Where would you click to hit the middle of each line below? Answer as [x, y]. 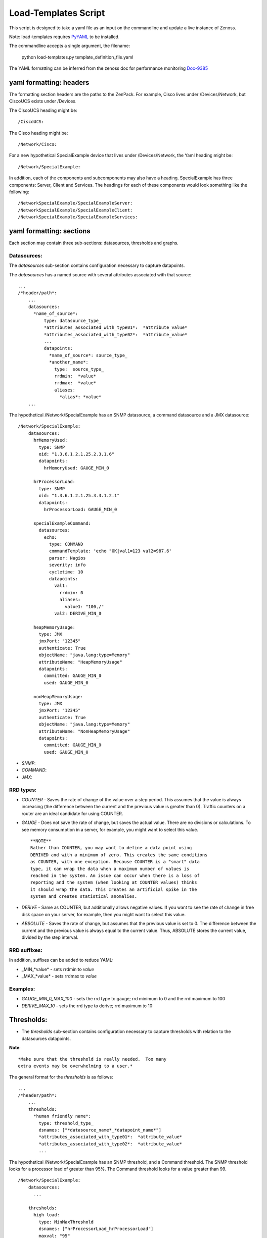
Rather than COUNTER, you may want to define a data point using [111, 848]
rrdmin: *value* [75, 376]
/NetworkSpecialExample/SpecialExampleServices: [78, 217]
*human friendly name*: [62, 1116]
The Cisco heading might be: [39, 133]
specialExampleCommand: [62, 523]
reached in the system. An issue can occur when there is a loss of [115, 876]
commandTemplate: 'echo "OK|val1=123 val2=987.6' [111, 551]
